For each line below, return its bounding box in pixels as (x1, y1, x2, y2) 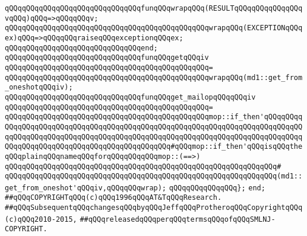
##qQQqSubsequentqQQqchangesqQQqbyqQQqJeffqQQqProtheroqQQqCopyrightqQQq (5, 203, 303, 212)
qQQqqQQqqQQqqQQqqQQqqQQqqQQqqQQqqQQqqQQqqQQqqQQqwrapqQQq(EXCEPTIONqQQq (5, 24, 303, 33)
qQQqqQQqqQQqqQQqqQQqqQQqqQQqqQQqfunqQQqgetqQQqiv (5, 53, 209, 62)
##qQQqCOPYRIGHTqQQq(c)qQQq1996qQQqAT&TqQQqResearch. (5, 193, 222, 202)
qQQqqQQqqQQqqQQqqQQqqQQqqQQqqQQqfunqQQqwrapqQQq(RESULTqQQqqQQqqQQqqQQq (5, 4, 303, 12)
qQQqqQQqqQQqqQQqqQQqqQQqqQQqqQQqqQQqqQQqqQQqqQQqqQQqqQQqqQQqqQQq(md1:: (5, 172, 303, 181)
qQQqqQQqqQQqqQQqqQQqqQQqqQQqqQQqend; (5, 43, 158, 52)
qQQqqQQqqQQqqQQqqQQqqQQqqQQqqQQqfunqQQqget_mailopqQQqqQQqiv (5, 93, 256, 101)
